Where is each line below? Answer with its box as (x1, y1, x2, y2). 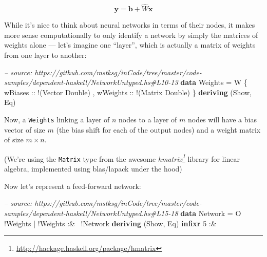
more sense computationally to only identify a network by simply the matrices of (4, 29, 258, 40)
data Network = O (180, 207, 241, 218)
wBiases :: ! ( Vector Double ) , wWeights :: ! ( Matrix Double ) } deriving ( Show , (4, 87, 252, 97)
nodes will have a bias (187, 114, 257, 124)
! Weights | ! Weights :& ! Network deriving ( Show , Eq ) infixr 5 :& (4, 218, 217, 228)
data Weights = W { (180, 77, 247, 88)
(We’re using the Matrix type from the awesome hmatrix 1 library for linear (4, 152, 240, 164)
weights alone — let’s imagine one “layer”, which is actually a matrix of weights (4, 39, 256, 50)
